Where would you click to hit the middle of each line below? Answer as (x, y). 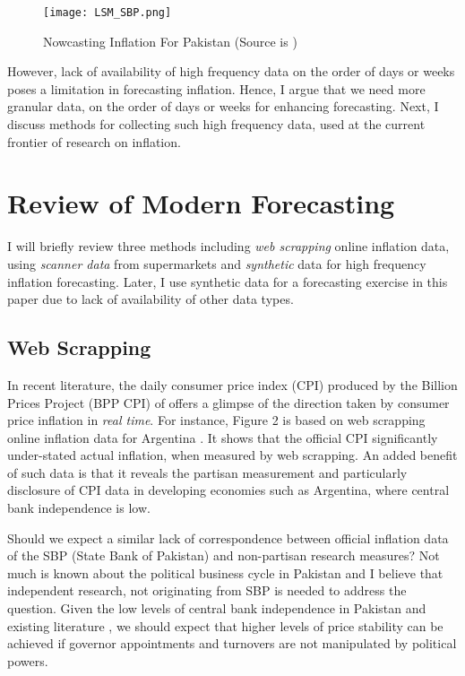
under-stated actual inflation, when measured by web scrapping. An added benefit (232, 455)
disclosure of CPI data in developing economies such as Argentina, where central (228, 490)
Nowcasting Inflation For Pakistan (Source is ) (170, 41)
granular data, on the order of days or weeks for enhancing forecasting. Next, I (223, 106)
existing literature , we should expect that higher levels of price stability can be (225, 625)
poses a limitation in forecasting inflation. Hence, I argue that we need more (216, 88)
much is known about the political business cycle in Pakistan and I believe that (225, 572)
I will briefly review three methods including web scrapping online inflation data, (228, 246)
